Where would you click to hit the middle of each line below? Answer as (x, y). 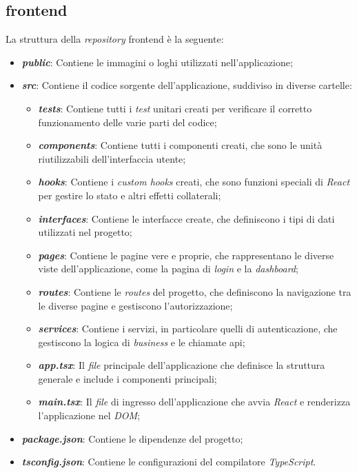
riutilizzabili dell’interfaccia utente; (112, 158)
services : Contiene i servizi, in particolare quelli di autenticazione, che (188, 329)
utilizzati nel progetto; (85, 232)
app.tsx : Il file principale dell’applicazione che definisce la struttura (182, 365)
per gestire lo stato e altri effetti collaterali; (130, 195)
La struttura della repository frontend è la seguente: (115, 39)
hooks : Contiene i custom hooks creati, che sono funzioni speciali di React (194, 182)
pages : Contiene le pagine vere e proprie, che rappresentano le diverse (186, 255)
